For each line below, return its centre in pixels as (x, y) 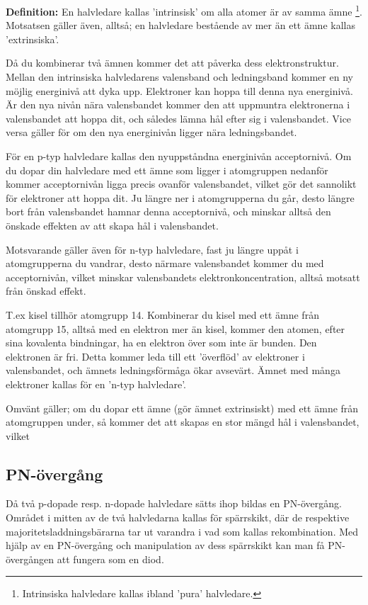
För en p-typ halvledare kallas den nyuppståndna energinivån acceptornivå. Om (179, 156)
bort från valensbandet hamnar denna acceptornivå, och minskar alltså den (168, 211)
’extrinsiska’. (33, 39)
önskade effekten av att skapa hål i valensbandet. (112, 225)
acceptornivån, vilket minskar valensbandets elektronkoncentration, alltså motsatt (183, 277)
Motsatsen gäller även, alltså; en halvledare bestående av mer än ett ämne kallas (180, 25)
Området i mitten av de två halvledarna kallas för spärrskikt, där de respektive (178, 518)
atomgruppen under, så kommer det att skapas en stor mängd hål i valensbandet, (183, 422)
